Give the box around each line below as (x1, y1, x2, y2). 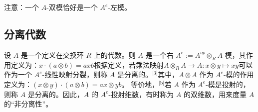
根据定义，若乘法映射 (94, 59, 164, 70)
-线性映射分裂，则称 (42, 69, 108, 80)
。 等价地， (121, 79, 159, 89)
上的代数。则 (93, 49, 136, 60)
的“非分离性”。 (4, 99, 53, 109)
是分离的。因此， (27, 89, 84, 99)
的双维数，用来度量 (184, 89, 247, 99)
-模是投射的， (206, 79, 250, 89)
